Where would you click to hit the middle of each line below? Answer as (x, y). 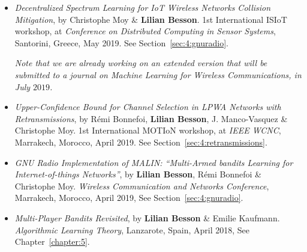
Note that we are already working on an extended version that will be (141, 63)
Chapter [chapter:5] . (52, 241)
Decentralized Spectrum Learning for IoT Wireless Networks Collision (143, 7)
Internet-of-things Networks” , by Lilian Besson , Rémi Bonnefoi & (138, 174)
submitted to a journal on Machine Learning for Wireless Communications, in (158, 74)
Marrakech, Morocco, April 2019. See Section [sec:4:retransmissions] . (141, 142)
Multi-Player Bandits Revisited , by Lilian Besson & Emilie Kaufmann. (147, 217)
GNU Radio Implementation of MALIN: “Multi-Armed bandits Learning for (154, 162)
